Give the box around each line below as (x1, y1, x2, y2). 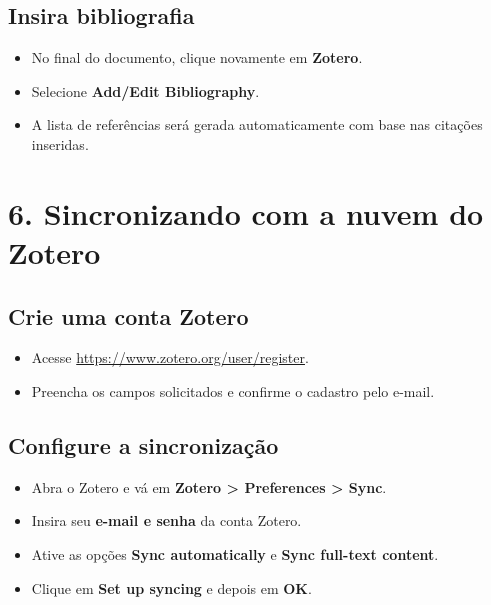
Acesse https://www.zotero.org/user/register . (31, 347, 309, 368)
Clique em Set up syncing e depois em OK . (31, 577, 312, 598)
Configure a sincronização (8, 429, 279, 460)
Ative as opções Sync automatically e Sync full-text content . (31, 543, 439, 564)
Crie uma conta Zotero (8, 300, 249, 331)
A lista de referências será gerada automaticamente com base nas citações (31, 114, 483, 135)
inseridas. (31, 133, 89, 154)
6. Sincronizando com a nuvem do (8, 192, 484, 233)
